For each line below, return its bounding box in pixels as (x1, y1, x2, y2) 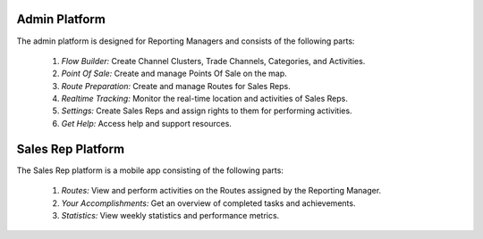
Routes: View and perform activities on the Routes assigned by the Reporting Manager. (61, 185, 382, 196)
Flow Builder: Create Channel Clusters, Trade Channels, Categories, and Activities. (61, 55, 366, 66)
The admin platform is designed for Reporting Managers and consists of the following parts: (16, 36, 355, 46)
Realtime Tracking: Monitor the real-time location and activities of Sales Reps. (61, 94, 348, 104)
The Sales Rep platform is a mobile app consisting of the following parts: (16, 165, 284, 176)
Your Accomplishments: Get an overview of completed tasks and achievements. (61, 197, 356, 209)
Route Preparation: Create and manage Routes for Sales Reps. (61, 80, 291, 91)
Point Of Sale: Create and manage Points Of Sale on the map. (61, 68, 288, 79)
